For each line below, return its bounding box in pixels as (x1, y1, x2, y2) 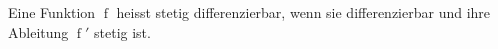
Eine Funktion (8, 2, 96, 22)
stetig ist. (94, 21, 151, 42)
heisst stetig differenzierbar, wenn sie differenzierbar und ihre (116, 2, 491, 22)
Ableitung (8, 21, 69, 42)
